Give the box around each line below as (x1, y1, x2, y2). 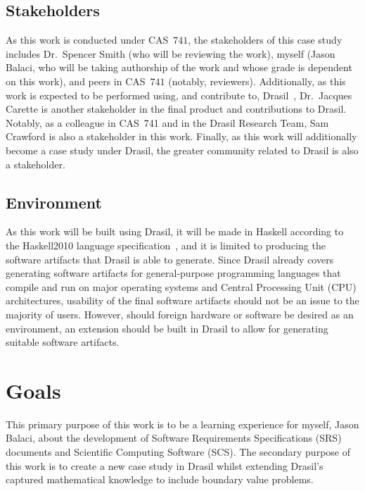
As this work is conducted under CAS (6, 32, 169, 47)
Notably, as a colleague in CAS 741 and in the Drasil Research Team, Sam (6, 115, 329, 130)
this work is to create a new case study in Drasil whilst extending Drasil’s (6, 458, 324, 473)
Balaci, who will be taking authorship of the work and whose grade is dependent (6, 60, 352, 75)
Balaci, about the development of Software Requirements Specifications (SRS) (6, 430, 342, 445)
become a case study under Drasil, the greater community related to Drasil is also (6, 142, 359, 157)
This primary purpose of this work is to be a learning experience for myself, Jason (6, 416, 359, 431)
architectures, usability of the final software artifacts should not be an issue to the (6, 293, 359, 308)
